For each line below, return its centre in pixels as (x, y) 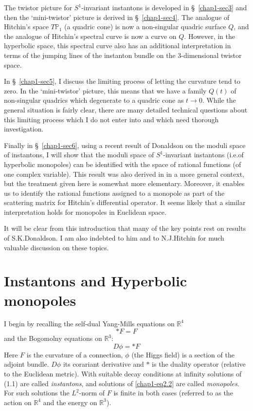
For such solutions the (37, 393)
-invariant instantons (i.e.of (203, 155)
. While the (219, 100)
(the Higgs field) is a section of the (183, 354)
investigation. (24, 129)
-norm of (92, 393)
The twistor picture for (38, 7)
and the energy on (70, 402)
